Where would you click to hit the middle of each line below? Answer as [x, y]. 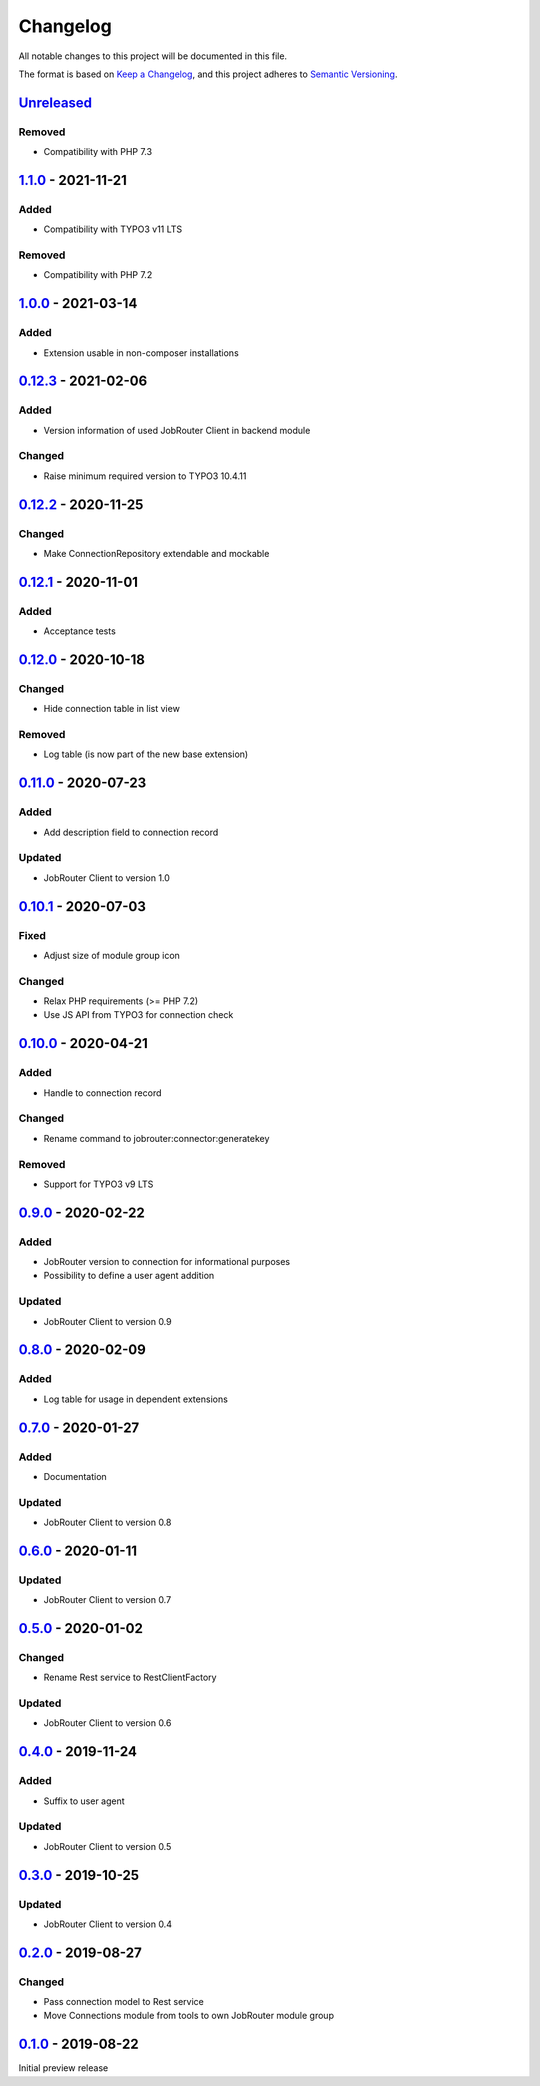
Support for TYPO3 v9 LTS [98, 1184]
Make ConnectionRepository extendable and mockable [156, 553]
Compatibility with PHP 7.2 [98, 275]
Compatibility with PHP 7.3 [98, 152]
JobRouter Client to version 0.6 [107, 1723]
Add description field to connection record [131, 832]
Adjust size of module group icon [111, 955]
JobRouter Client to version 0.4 [107, 1924]
